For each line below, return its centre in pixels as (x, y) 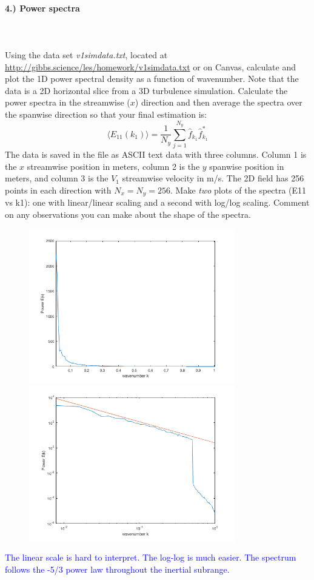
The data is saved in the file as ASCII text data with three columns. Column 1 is (156, 154)
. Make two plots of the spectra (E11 (238, 190)
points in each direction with (58, 190)
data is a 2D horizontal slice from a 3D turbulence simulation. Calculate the (146, 90)
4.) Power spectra (42, 8)
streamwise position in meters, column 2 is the (113, 166)
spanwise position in (247, 166)
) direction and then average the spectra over (219, 102)
